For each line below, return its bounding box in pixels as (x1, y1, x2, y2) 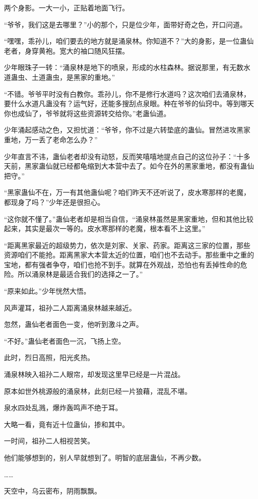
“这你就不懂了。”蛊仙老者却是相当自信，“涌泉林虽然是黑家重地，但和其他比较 (4, 213, 254, 224)
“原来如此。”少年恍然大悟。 (4, 286, 91, 296)
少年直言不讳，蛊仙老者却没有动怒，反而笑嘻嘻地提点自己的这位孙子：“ (4, 151, 237, 161)
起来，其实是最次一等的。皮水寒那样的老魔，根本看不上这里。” (4, 223, 205, 234)
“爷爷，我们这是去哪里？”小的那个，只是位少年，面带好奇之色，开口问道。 (4, 19, 247, 29)
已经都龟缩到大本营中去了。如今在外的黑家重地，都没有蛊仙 (59, 161, 254, 171)
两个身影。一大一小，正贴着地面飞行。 (4, 2, 129, 12)
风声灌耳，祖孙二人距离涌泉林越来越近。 (4, 302, 136, 312)
